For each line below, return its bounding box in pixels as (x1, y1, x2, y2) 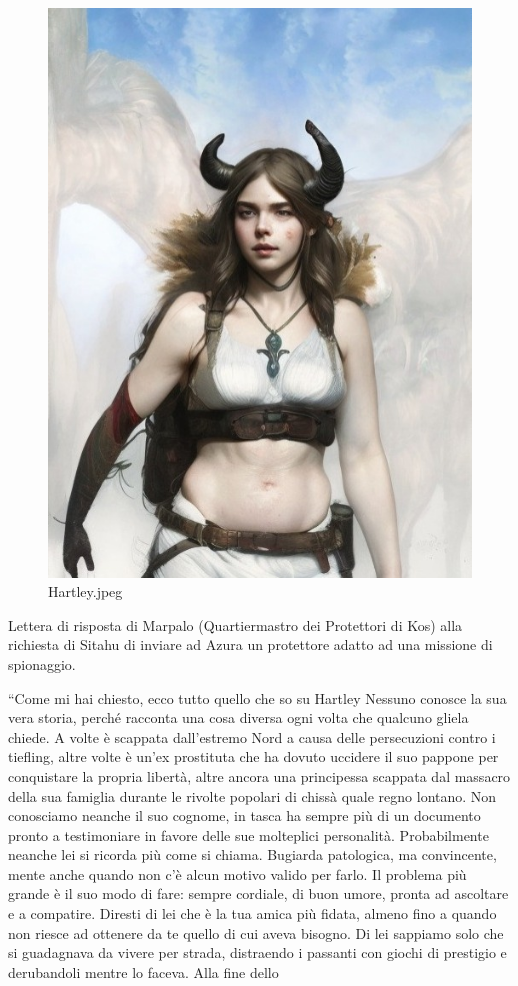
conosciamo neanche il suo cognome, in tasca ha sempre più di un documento (8, 805, 481, 826)
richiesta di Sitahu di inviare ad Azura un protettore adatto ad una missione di (8, 634, 493, 655)
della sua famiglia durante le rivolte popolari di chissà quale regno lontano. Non (8, 785, 497, 806)
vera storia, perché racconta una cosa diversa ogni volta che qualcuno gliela (8, 707, 469, 728)
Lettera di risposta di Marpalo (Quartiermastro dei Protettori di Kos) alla (8, 614, 463, 635)
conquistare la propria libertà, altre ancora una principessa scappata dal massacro (8, 765, 511, 786)
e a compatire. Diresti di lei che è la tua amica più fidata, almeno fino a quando (8, 903, 497, 924)
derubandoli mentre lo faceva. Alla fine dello (8, 961, 279, 982)
